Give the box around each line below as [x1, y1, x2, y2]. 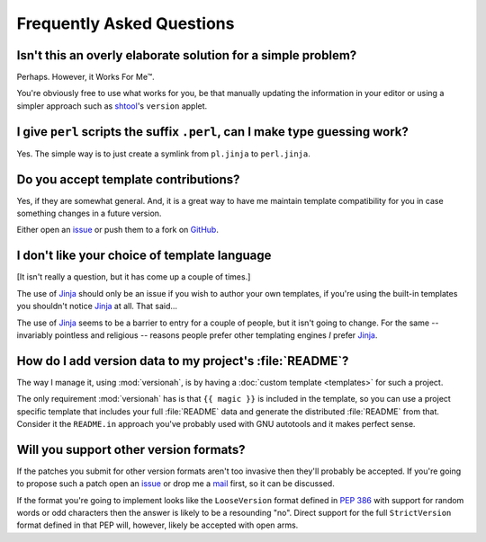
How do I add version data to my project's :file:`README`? [16, 353, 349, 369]
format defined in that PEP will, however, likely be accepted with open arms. [16, 520, 299, 530]
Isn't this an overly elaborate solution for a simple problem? [16, 48, 357, 63]
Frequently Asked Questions [16, 13, 235, 33]
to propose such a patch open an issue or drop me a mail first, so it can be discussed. [16, 478, 335, 489]
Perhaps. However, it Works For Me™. [16, 72, 155, 83]
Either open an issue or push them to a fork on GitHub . [16, 225, 220, 235]
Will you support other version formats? [16, 441, 247, 458]
